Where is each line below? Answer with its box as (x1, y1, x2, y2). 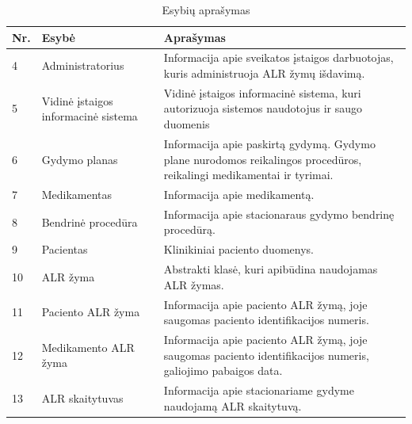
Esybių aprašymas (162, 2, 250, 17)
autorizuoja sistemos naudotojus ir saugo (163, 100, 362, 117)
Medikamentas (41, 185, 113, 202)
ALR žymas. (163, 276, 224, 292)
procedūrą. (163, 221, 216, 238)
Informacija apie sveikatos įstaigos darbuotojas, (163, 49, 394, 66)
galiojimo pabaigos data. (163, 362, 283, 379)
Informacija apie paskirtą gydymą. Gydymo (163, 135, 376, 151)
